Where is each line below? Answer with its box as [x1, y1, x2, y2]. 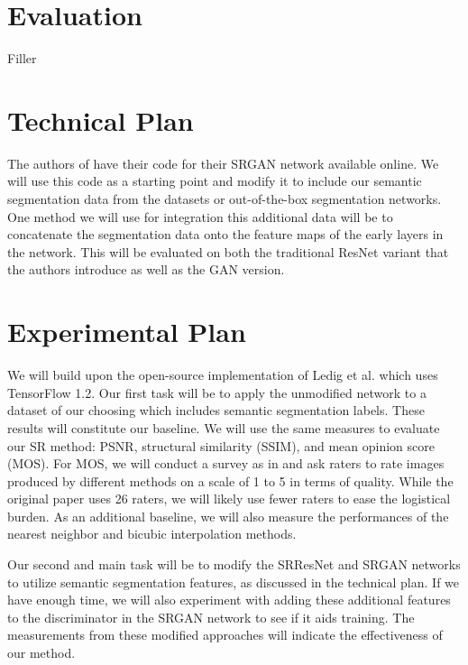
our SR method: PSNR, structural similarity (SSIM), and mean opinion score [7, 436, 435, 455]
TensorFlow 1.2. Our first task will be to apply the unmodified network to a [7, 383, 427, 402]
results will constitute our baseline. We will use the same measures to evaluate [7, 418, 440, 437]
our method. [7, 643, 76, 662]
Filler [7, 49, 37, 68]
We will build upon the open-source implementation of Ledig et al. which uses [7, 365, 438, 384]
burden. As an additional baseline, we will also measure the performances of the [7, 506, 449, 525]
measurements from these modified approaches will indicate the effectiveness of [7, 625, 443, 644]
